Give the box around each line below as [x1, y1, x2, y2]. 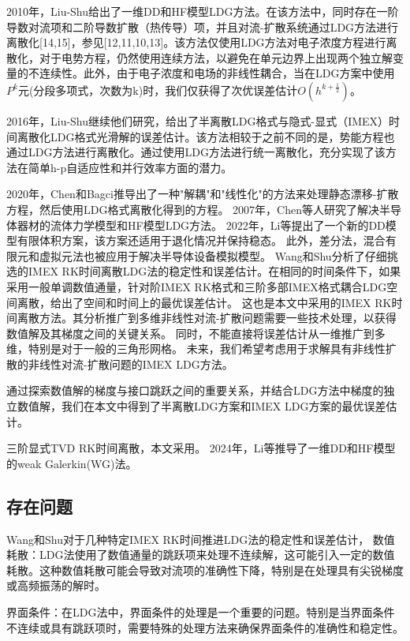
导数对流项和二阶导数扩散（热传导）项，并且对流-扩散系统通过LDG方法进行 [6, 18, 399, 35]
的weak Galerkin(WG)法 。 [6, 455, 137, 471]
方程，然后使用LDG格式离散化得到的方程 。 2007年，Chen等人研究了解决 [6, 201, 379, 217]
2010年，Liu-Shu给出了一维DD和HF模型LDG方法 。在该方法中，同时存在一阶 [6, 3, 399, 19]
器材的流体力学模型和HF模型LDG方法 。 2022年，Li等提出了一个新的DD [17, 216, 386, 233]
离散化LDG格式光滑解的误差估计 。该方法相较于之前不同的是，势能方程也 [17, 128, 395, 144]
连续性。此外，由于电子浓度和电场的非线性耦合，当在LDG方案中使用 [39, 65, 395, 81]
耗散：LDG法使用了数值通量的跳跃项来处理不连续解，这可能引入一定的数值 [6, 546, 395, 563]
